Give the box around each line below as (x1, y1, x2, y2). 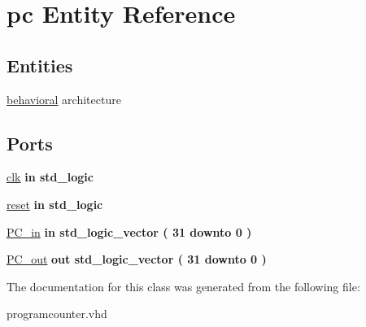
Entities (7, 52, 73, 77)
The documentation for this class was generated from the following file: (7, 277, 360, 294)
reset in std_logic (7, 195, 103, 212)
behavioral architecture (7, 90, 121, 107)
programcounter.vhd (7, 305, 107, 322)
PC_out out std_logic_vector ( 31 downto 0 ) (7, 251, 267, 268)
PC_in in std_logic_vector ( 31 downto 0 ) (7, 223, 252, 240)
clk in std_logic (7, 168, 94, 185)
